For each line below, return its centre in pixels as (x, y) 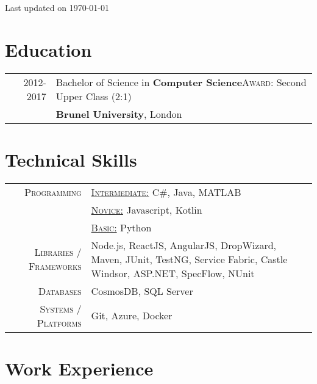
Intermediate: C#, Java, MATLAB (166, 192)
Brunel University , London (119, 114)
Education (48, 49)
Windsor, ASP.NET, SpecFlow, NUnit (173, 273)
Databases (60, 291)
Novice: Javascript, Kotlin (147, 209)
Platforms (59, 322)
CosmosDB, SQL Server (142, 291)
